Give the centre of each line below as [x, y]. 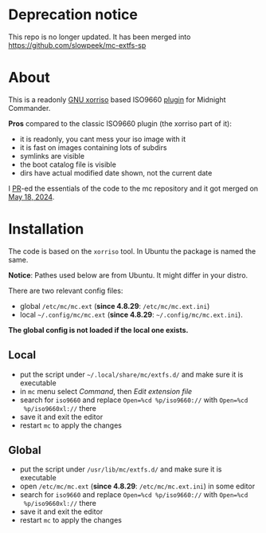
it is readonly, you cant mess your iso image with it [103, 139]
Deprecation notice [73, 15]
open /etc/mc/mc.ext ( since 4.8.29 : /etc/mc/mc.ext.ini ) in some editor [137, 486]
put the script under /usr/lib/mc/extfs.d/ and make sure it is [121, 469]
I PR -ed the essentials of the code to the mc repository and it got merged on [133, 188]
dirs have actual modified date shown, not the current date [116, 172]
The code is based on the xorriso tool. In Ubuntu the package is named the [132, 251]
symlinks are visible [52, 156]
